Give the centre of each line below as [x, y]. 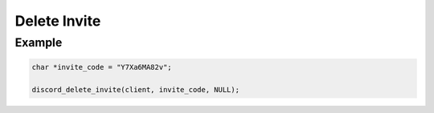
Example [39, 42]
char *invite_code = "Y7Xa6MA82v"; [102, 67]
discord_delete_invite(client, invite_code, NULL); [136, 89]
